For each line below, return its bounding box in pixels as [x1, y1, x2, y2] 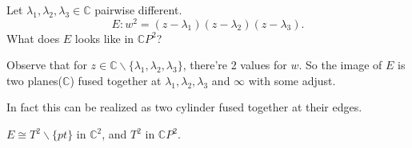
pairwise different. [94, 2, 182, 18]
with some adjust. [248, 72, 336, 88]
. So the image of [298, 56, 382, 73]
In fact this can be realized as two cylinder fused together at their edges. [6, 99, 362, 115]
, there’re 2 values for [182, 56, 287, 73]
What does [6, 29, 60, 46]
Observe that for [6, 56, 87, 73]
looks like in [74, 29, 134, 46]
